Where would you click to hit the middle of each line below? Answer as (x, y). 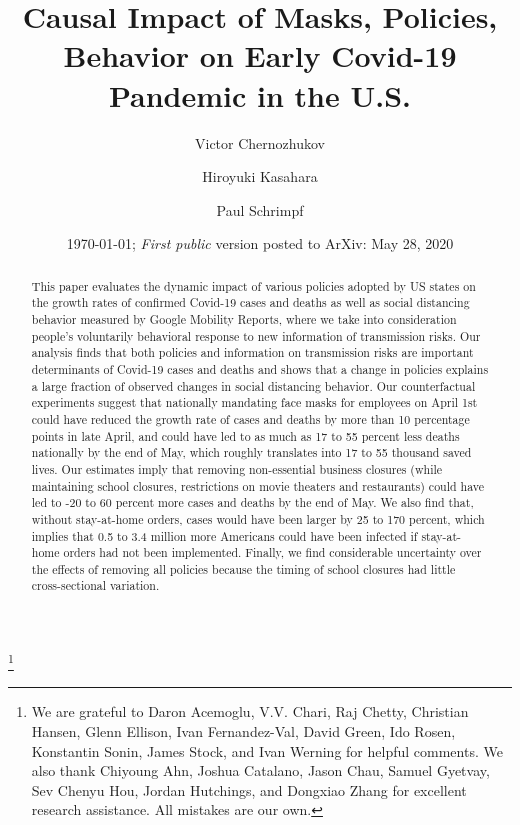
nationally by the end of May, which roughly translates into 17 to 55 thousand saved (251, 452)
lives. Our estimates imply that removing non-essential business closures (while (237, 468)
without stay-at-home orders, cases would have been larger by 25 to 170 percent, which (258, 518)
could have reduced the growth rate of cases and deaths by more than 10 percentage (250, 418)
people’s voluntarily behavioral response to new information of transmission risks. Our (256, 335)
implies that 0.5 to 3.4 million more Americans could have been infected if (224, 535)
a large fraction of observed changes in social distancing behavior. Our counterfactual (253, 385)
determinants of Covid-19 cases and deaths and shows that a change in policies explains (260, 368)
